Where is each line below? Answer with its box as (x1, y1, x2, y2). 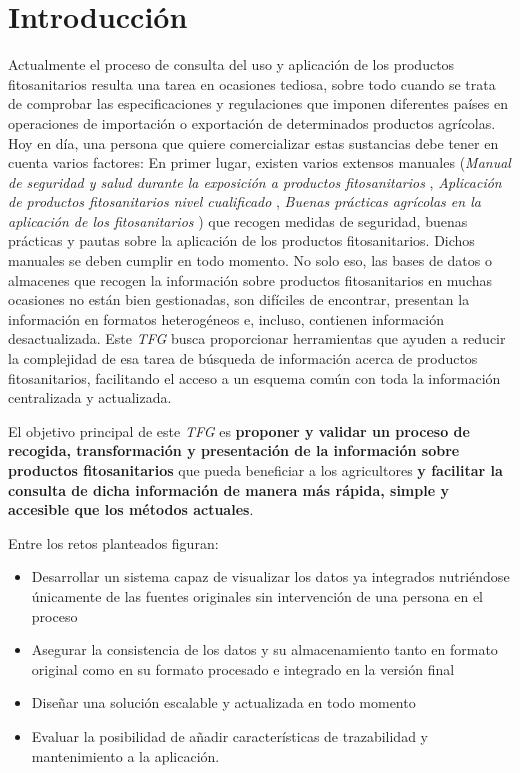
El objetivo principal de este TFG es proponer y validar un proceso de (8, 420, 470, 441)
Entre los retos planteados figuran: (8, 532, 219, 553)
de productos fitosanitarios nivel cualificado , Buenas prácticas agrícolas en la (8, 191, 481, 212)
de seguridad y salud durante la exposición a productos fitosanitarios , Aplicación (8, 171, 502, 192)
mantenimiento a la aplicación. (31, 745, 220, 766)
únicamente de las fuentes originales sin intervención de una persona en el (31, 585, 484, 606)
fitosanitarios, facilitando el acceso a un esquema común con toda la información (8, 367, 501, 388)
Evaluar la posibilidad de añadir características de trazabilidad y (31, 725, 428, 746)
